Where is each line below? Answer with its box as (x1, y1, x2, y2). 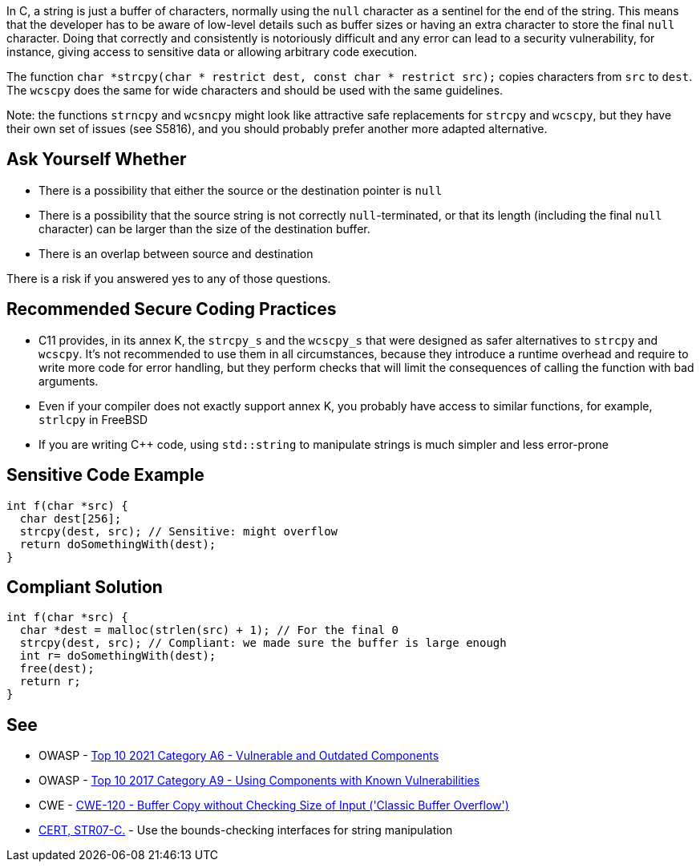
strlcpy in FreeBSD (38, 412, 148, 426)
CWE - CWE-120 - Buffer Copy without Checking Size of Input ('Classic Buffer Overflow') (38, 798, 509, 813)
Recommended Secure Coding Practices (6, 299, 337, 320)
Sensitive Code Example (6, 465, 204, 486)
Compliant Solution (6, 576, 163, 597)
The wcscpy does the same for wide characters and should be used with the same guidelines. (6, 83, 504, 97)
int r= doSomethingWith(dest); (19, 649, 216, 663)
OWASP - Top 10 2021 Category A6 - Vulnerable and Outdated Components (38, 749, 439, 763)
